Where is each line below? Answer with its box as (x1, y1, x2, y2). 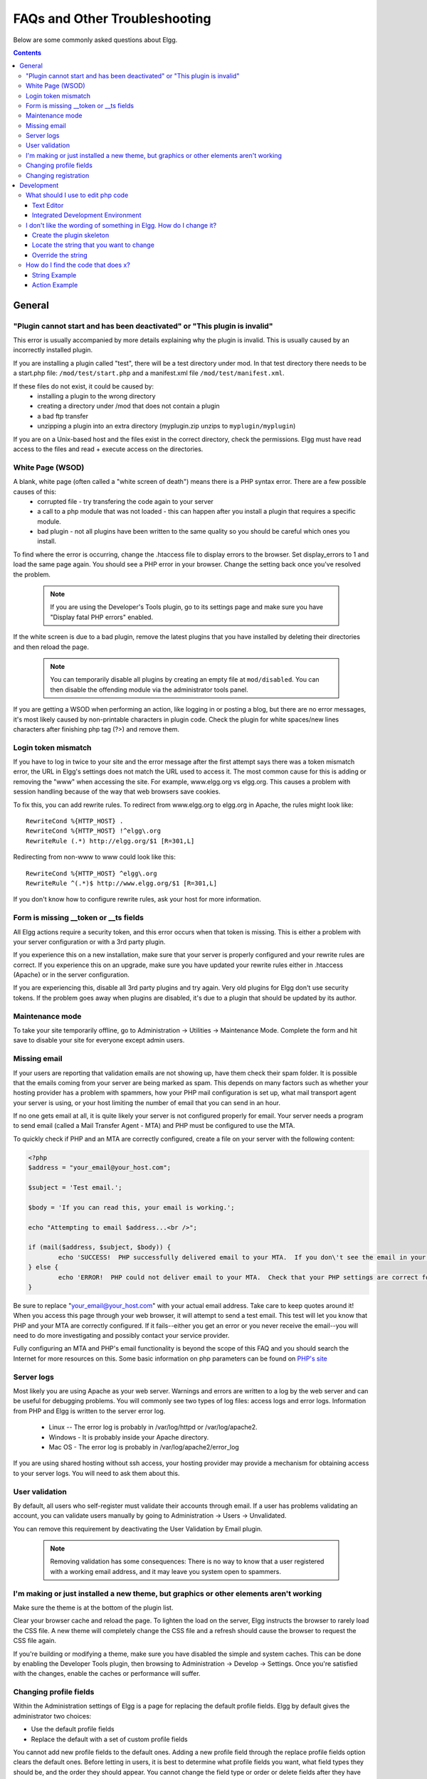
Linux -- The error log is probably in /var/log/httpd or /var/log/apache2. (48, 1423, 258, 1432)
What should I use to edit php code (26, 191, 129, 199)
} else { (28, 1263, 59, 1272)
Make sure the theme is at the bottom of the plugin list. (13, 1603, 174, 1612)
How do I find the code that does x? (26, 260, 131, 270)
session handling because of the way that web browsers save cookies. (13, 787, 221, 796)
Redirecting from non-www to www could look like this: (13, 852, 176, 861)
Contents (13, 48, 42, 57)
